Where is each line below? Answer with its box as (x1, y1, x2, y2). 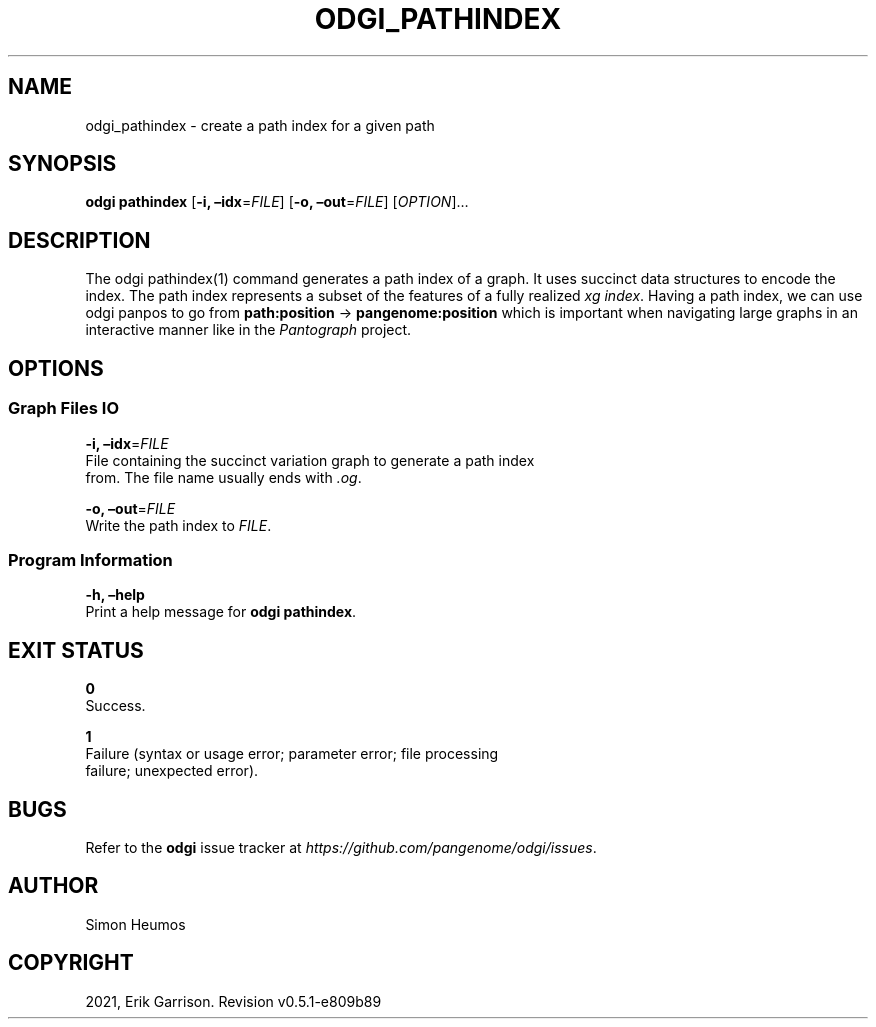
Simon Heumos (85, 915, 186, 933)
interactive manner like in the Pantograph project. (85, 321, 412, 339)
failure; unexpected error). (85, 762, 259, 780)
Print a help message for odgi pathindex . (85, 603, 357, 621)
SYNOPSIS (8, 151, 117, 177)
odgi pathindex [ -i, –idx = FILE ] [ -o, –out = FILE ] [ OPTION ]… (85, 193, 469, 211)
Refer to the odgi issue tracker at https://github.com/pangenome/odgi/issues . (85, 838, 597, 856)
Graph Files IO (8, 398, 120, 419)
